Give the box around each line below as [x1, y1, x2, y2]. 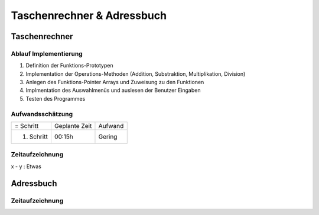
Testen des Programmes [25, 95, 86, 102]
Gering [98, 133, 118, 141]
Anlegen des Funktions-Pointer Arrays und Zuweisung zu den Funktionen [25, 79, 204, 86]
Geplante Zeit [54, 122, 92, 130]
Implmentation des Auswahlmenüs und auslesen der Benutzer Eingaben [25, 86, 201, 94]
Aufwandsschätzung [11, 110, 73, 118]
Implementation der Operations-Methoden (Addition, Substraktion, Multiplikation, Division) [25, 70, 246, 77]
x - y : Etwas [11, 163, 41, 170]
